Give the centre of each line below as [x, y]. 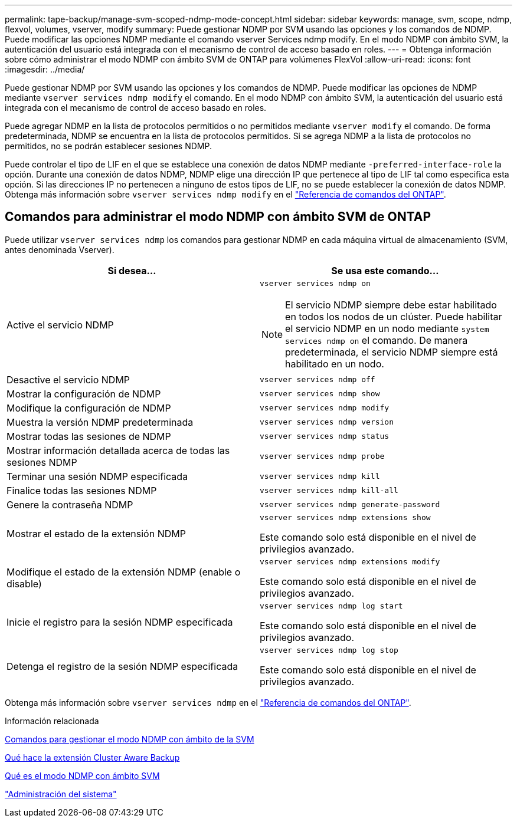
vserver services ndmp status [325, 436]
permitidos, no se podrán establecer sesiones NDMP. [108, 146]
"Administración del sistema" [61, 794]
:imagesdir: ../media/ [45, 69]
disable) [24, 584]
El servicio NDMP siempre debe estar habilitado [391, 305]
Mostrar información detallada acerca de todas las [118, 450]
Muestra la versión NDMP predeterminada [100, 422]
